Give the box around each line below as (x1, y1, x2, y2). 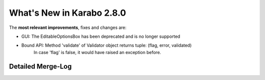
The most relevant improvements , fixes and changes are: (9, 25, 127, 30)
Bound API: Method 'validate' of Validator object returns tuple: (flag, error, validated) (21, 42, 192, 49)
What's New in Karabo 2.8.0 (9, 7, 126, 18)
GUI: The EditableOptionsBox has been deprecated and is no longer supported (21, 33, 181, 39)
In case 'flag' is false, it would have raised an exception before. (33, 49, 161, 55)
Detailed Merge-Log (9, 62, 72, 71)
